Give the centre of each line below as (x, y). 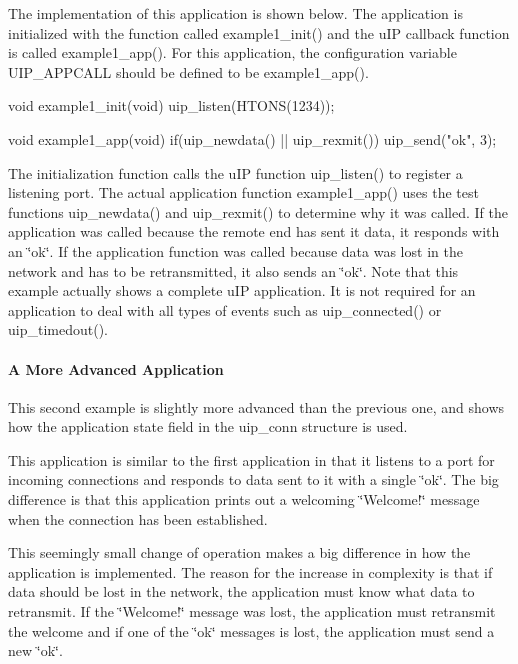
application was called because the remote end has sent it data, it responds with (254, 231)
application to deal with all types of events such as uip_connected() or (225, 309)
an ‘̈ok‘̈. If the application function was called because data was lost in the (235, 250)
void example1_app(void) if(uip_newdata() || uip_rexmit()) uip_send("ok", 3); (252, 138)
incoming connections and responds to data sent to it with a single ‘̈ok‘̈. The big (253, 479)
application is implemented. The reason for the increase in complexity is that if (250, 571)
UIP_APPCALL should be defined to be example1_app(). (188, 71)
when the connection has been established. (138, 518)
